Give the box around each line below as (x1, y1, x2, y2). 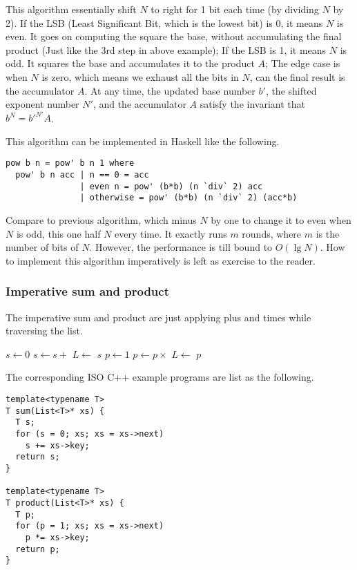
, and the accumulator (93, 97, 186, 111)
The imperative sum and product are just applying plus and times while (6, 310, 311, 324)
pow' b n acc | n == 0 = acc (15, 170, 149, 180)
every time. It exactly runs (115, 226, 227, 240)
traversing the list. (6, 323, 83, 338)
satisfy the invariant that (200, 97, 305, 111)
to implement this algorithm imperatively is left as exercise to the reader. (6, 253, 316, 267)
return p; (15, 544, 60, 554)
